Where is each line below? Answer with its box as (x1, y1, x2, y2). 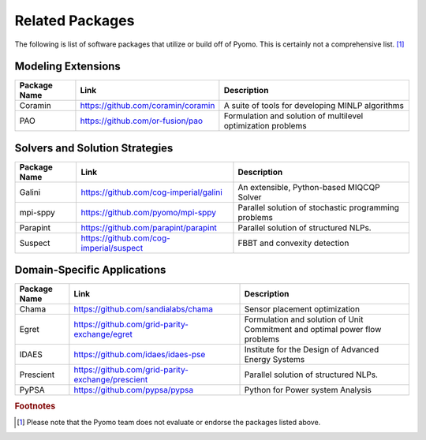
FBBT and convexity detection (237, 237, 349, 248)
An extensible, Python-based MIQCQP (237, 181, 380, 192)
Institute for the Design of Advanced (244, 344, 379, 355)
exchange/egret (73, 329, 133, 340)
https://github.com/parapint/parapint (80, 222, 217, 233)
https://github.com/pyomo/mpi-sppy (80, 207, 217, 218)
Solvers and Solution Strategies (14, 141, 174, 155)
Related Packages (14, 12, 135, 29)
